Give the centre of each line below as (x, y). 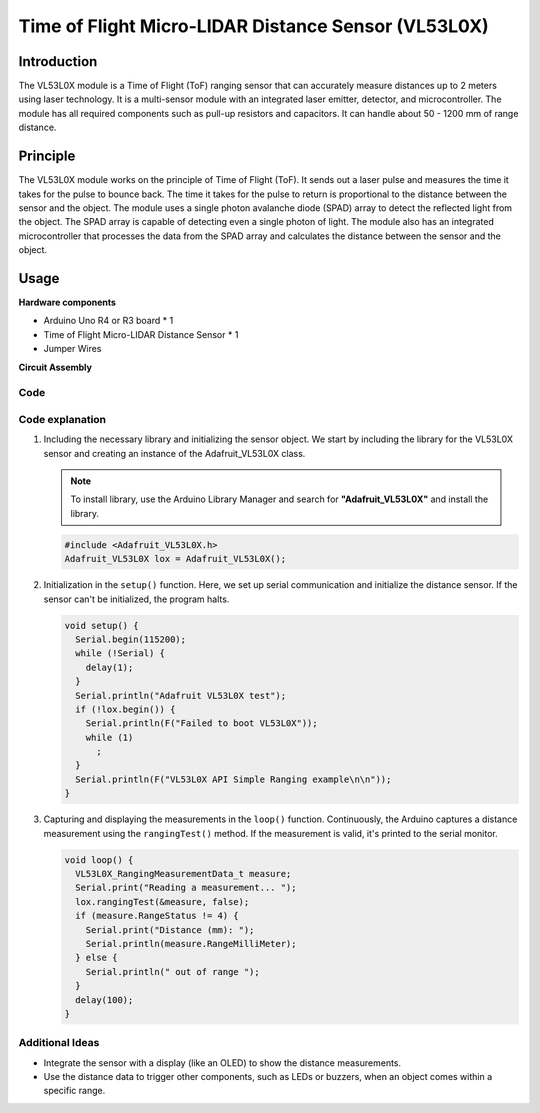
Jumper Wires (72, 349)
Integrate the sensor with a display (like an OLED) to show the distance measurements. (222, 1062)
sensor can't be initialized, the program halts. (136, 599)
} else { (96, 958)
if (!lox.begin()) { (125, 709)
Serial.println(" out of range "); (172, 971)
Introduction (58, 61)
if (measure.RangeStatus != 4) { (157, 916)
